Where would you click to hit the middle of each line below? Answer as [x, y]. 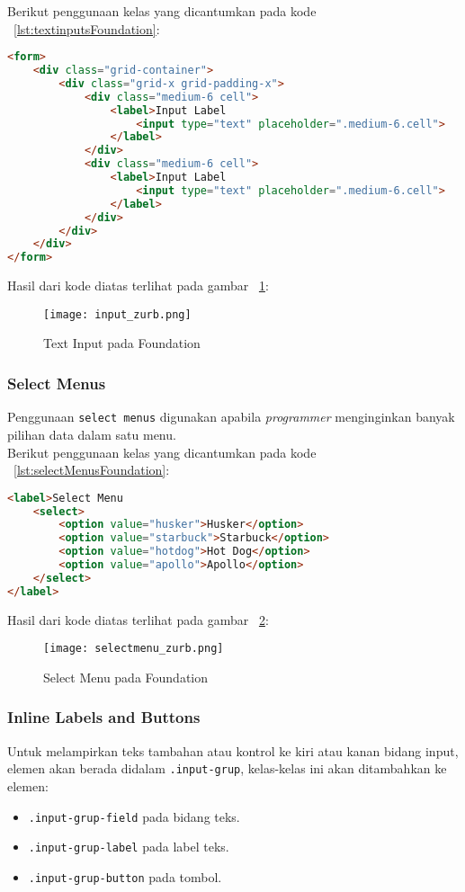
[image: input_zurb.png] [117, 314]
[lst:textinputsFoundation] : [87, 28]
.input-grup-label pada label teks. [129, 847]
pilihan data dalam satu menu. [92, 434]
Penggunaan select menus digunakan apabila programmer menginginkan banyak [231, 417]
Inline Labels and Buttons [104, 717]
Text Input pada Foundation [122, 343]
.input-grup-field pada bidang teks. [134, 816]
